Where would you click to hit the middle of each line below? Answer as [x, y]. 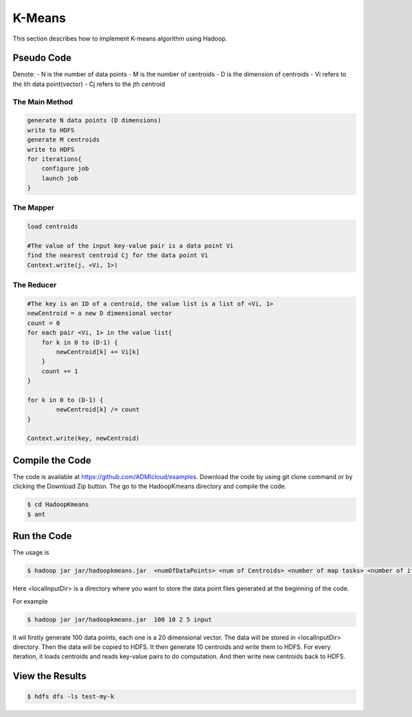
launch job [60, 178]
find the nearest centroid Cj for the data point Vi [118, 255]
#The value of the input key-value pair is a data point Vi [130, 246]
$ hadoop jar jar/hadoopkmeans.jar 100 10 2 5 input [119, 619]
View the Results [49, 676]
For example [30, 601]
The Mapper [34, 208]
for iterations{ [55, 159]
